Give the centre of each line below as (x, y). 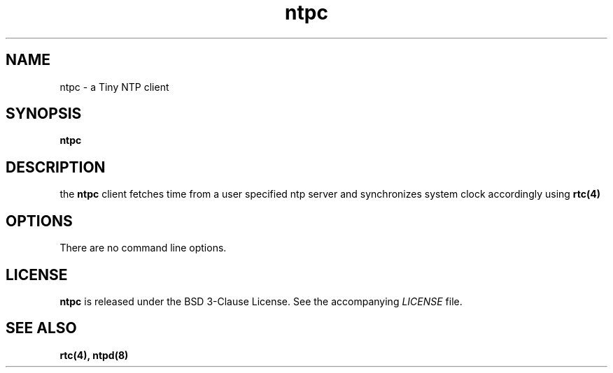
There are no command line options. (143, 248)
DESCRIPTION (56, 167)
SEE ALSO (41, 328)
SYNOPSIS (44, 114)
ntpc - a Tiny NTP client (114, 87)
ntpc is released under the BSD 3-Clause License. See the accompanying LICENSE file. (261, 301)
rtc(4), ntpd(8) (94, 355)
